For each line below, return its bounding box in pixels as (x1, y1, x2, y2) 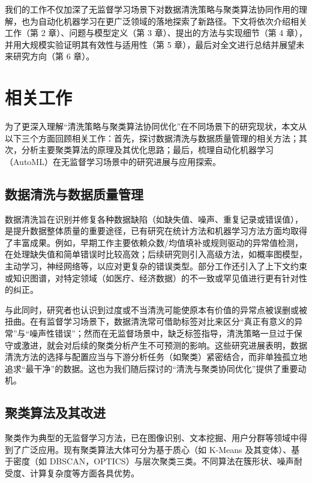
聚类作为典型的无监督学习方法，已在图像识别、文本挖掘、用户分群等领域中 (5, 431, 299, 444)
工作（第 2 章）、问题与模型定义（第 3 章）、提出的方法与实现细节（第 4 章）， (5, 26, 307, 39)
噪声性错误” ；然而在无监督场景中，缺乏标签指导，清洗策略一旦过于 (29, 327, 294, 340)
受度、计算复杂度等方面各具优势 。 (5, 466, 139, 479)
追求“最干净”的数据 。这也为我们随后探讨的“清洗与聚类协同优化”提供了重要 (5, 362, 298, 374)
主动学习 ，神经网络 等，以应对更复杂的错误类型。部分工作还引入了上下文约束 (5, 260, 307, 272)
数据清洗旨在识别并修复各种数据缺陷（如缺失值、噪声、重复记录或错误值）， (5, 212, 303, 225)
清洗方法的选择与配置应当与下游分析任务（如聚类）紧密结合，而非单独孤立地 (5, 350, 307, 363)
